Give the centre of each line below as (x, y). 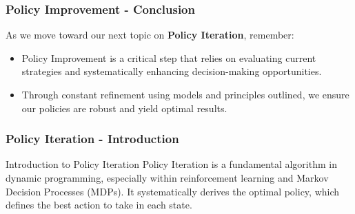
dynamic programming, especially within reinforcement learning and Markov (167, 178)
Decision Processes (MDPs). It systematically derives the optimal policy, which (173, 191)
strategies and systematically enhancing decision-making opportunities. (172, 71)
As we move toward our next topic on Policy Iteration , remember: (150, 35)
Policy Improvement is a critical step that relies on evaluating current (169, 57)
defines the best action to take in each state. (99, 205)
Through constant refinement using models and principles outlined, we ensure (185, 94)
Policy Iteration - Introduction (92, 139)
